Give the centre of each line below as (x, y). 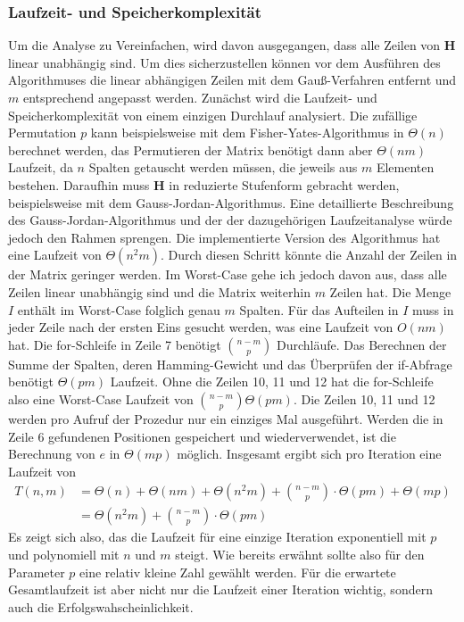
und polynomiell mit (64, 554)
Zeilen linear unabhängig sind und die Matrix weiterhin (159, 291)
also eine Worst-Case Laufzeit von (101, 398)
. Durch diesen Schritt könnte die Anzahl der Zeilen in (309, 255)
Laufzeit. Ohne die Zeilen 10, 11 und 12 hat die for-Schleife (272, 381)
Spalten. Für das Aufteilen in (319, 309)
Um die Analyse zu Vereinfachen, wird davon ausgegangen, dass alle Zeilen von (224, 45)
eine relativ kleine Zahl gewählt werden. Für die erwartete (238, 572)
